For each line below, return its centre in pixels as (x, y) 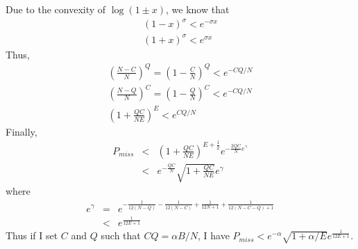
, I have (214, 235)
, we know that (198, 9)
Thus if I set (32, 235)
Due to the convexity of (56, 9)
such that (121, 235)
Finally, (22, 131)
